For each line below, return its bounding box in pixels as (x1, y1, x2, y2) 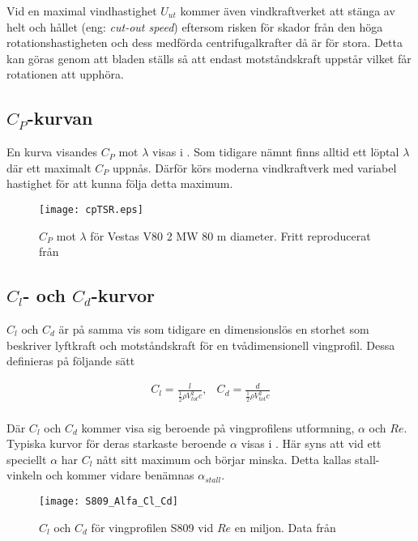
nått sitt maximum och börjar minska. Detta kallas (96, 450, 352, 467)
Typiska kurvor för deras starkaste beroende (6, 435, 227, 452)
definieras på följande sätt (6, 352, 135, 369)
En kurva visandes (6, 143, 98, 160)
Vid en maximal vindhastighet (6, 2, 157, 19)
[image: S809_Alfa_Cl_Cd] (39, 495, 178, 507)
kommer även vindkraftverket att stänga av (180, 2, 395, 19)
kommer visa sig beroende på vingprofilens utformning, (81, 419, 355, 436)
